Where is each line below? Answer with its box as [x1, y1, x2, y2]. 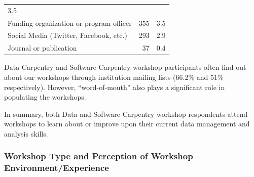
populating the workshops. [4, 92, 86, 102]
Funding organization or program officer [8, 17, 132, 28]
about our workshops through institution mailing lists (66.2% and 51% [4, 71, 224, 82]
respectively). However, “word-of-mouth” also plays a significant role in [4, 81, 225, 92]
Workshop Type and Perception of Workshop [4, 150, 193, 162]
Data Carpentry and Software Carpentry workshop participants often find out [4, 62, 246, 72]
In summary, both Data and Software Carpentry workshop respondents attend [4, 108, 248, 119]
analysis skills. [4, 128, 48, 139]
